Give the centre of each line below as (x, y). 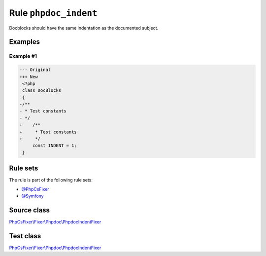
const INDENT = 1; (55, 146)
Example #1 (23, 56)
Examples (25, 42)
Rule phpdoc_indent (53, 13)
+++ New (29, 77)
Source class (30, 210)
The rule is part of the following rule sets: (51, 180)
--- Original (35, 70)
